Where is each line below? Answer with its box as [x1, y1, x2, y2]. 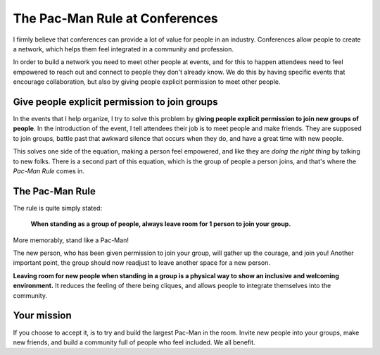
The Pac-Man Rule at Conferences [13, 11, 218, 26]
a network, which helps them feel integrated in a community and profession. [13, 44, 234, 53]
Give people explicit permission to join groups [13, 96, 218, 108]
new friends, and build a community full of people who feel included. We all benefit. [13, 338, 256, 347]
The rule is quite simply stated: [13, 204, 102, 212]
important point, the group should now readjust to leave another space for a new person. [13, 259, 271, 267]
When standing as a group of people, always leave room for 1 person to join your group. [30, 220, 291, 228]
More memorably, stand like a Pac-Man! [13, 236, 129, 244]
